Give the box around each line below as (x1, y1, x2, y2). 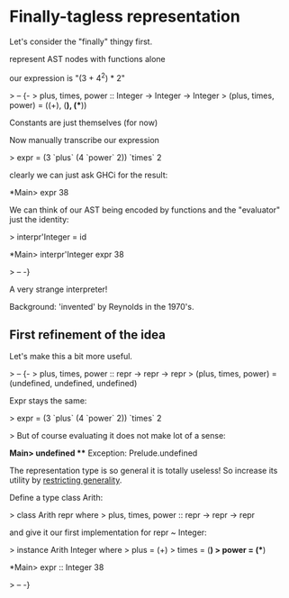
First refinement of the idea (9, 327, 167, 342)
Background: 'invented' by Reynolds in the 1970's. (9, 301, 194, 312)
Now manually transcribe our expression (9, 134, 160, 145)
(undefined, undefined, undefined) (9, 378, 138, 389)
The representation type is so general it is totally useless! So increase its (9, 466, 278, 476)
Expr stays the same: (9, 395, 87, 406)
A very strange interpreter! (9, 284, 108, 294)
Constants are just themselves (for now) (9, 117, 158, 128)
